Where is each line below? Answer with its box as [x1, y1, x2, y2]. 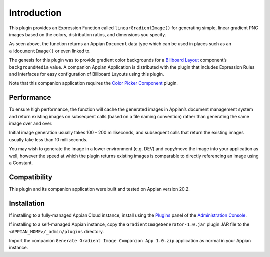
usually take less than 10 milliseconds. [9, 136, 88, 142]
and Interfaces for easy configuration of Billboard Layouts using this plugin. [9, 71, 164, 77]
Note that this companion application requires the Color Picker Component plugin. [9, 80, 178, 86]
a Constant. [9, 160, 33, 166]
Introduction [9, 7, 62, 18]
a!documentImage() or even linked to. [9, 48, 91, 54]
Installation [9, 199, 45, 207]
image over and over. [9, 120, 53, 126]
